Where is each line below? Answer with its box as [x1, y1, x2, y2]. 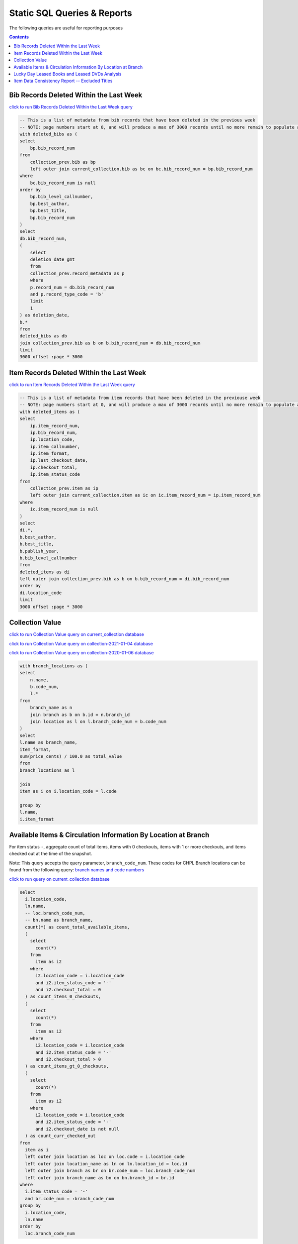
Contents [9, 34, 29, 40]
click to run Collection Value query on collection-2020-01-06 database [9, 649, 154, 655]
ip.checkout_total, [30, 464, 78, 470]
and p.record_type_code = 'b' [30, 291, 104, 297]
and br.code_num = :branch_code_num [25, 1196, 114, 1201]
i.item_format [19, 816, 54, 822]
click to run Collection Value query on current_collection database [9, 631, 144, 637]
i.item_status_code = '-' [25, 1189, 88, 1194]
